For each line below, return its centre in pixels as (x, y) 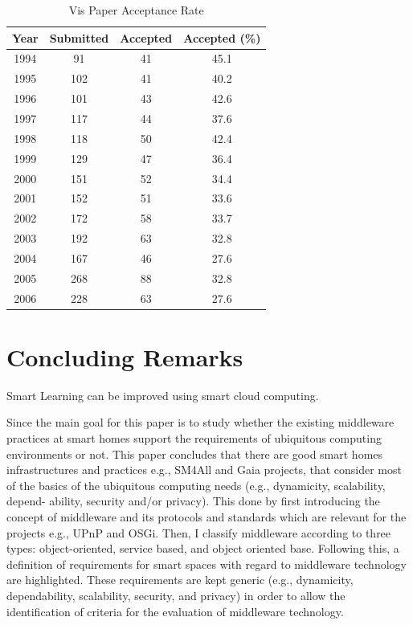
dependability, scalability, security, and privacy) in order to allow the (176, 595)
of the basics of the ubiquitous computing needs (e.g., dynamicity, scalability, (196, 485)
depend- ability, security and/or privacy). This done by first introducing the (193, 501)
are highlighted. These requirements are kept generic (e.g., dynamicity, (180, 580)
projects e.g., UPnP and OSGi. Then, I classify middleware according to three (199, 532)
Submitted (79, 37)
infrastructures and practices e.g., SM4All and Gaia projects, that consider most (204, 470)
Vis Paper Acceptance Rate (136, 10)
